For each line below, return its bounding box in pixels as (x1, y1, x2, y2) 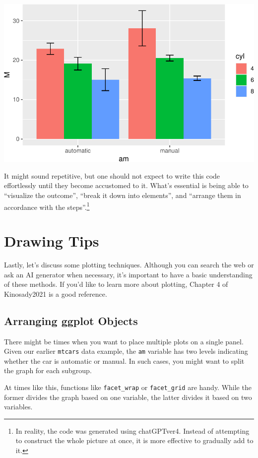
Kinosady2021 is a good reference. (4, 288, 107, 299)
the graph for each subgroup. (4, 365, 92, 376)
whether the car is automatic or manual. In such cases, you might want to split (4, 355, 245, 366)
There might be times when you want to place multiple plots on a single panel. (4, 336, 244, 346)
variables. (4, 401, 33, 412)
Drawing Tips (4, 230, 99, 251)
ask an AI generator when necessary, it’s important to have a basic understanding (4, 269, 253, 279)
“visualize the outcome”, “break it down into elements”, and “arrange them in (4, 190, 241, 200)
